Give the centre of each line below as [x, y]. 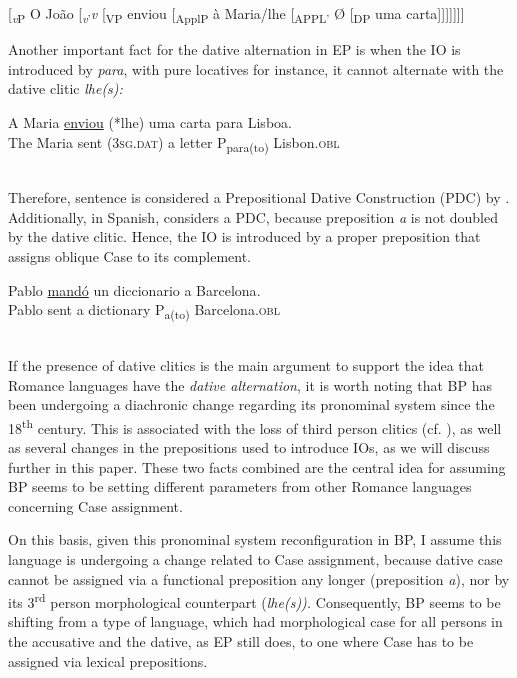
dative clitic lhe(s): [65, 88]
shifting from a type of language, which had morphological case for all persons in [255, 621]
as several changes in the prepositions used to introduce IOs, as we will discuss [249, 446]
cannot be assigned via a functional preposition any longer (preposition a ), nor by [259, 578]
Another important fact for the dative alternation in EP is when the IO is [234, 49]
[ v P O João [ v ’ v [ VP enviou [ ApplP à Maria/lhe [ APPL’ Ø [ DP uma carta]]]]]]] [236, 14]
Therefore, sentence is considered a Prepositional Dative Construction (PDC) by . [259, 197]
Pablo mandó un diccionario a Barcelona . [134, 289]
